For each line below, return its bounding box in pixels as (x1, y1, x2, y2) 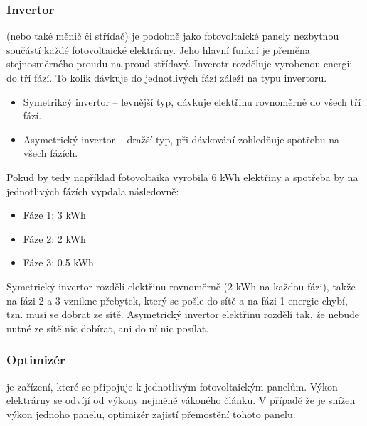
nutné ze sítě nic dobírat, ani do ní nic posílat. (6, 320, 209, 335)
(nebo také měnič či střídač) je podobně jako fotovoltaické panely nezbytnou (6, 28, 339, 43)
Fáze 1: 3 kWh (23, 207, 86, 222)
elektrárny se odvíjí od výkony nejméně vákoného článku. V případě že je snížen (6, 393, 356, 408)
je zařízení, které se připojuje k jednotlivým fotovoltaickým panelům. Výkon (6, 378, 338, 393)
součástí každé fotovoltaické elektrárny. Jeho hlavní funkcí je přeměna (6, 42, 310, 57)
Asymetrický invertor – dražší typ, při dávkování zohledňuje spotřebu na (23, 131, 340, 146)
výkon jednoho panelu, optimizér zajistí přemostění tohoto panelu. (6, 406, 296, 421)
